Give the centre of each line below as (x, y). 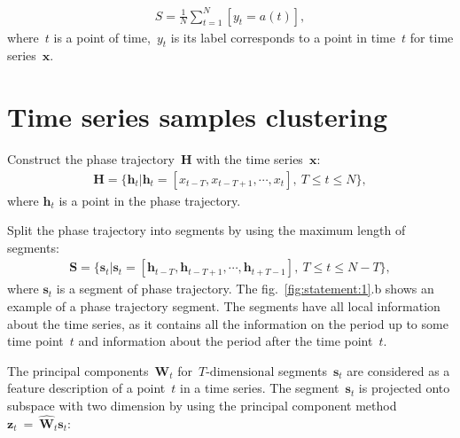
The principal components (78, 370)
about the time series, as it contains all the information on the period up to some (228, 323)
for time (432, 37)
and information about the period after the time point (226, 341)
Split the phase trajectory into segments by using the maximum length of (207, 230)
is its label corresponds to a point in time (283, 37)
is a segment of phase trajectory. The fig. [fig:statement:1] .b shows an (245, 289)
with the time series (249, 159)
